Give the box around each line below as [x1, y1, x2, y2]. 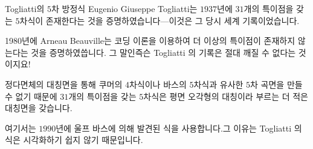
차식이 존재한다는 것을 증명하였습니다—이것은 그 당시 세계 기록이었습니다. [19, 14, 300, 26]
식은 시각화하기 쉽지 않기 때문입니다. [5, 133, 143, 146]
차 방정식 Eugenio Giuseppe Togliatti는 [51, 2, 198, 14]
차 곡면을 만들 [250, 78, 303, 90]
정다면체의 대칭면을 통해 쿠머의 [5, 78, 123, 90]
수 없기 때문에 [5, 90, 57, 102]
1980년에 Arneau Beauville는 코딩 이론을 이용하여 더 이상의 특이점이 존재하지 [5, 34, 295, 47]
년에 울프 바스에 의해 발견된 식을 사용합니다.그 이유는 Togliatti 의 [56, 121, 302, 134]
